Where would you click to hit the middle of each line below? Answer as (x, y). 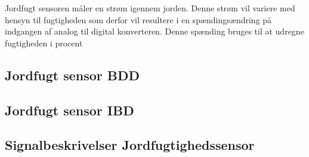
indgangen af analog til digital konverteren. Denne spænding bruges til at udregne (154, 31)
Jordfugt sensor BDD (72, 75)
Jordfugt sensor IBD (69, 110)
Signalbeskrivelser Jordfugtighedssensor (130, 145)
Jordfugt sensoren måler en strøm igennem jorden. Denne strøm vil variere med (150, 8)
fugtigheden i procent (44, 43)
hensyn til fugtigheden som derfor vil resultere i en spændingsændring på (138, 19)
